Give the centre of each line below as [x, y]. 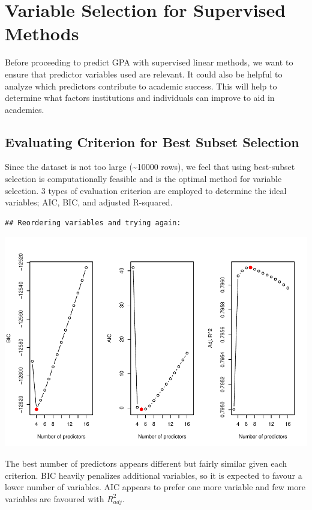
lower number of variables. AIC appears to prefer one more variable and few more [155, 487]
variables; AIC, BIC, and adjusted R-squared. [89, 202]
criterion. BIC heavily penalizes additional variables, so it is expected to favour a [154, 475]
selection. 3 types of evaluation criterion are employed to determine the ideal [146, 190]
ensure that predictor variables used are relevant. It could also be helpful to [144, 74]
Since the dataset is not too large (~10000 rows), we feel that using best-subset [150, 167]
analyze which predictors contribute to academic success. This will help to [141, 86]
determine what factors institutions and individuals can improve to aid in [140, 98]
